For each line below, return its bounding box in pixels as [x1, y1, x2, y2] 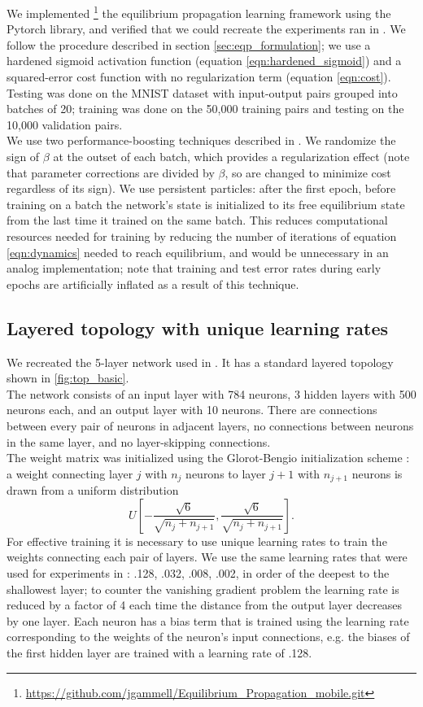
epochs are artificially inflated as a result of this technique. [7, 275, 299, 292]
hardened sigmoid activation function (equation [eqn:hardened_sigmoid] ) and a [7, 52, 402, 69]
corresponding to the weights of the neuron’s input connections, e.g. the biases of [7, 628, 410, 645]
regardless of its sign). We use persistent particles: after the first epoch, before [7, 180, 396, 197]
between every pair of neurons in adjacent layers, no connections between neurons [7, 417, 414, 434]
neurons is [351, 465, 403, 482]
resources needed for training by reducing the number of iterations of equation [7, 227, 397, 244]
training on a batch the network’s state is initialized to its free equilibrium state [7, 195, 405, 212]
